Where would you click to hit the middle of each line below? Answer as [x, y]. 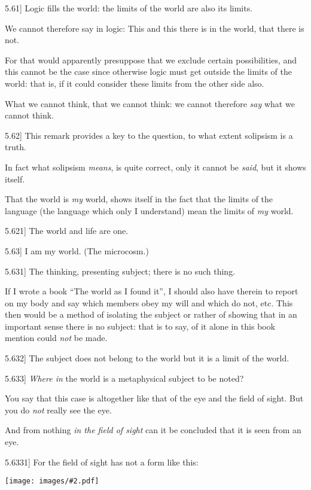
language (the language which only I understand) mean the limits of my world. [149, 210]
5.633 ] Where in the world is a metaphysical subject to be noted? [124, 378]
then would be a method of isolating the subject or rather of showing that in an [151, 314]
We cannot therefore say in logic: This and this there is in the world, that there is [155, 28]
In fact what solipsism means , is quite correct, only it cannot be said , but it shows [155, 167]
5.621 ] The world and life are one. [67, 231]
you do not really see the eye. [58, 410]
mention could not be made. [56, 338]
